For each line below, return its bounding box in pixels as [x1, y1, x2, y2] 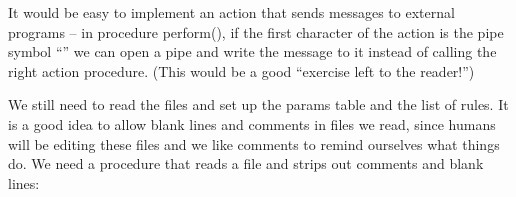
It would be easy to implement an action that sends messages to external [8, 2, 455, 22]
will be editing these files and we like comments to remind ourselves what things [8, 133, 500, 154]
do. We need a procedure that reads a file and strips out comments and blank [8, 153, 484, 174]
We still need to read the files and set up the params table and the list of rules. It [8, 94, 509, 115]
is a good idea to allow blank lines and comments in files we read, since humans [8, 113, 496, 134]
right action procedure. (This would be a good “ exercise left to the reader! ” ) [8, 60, 475, 81]
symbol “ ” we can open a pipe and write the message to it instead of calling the [8, 41, 497, 62]
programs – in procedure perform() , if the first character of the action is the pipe [8, 21, 504, 42]
